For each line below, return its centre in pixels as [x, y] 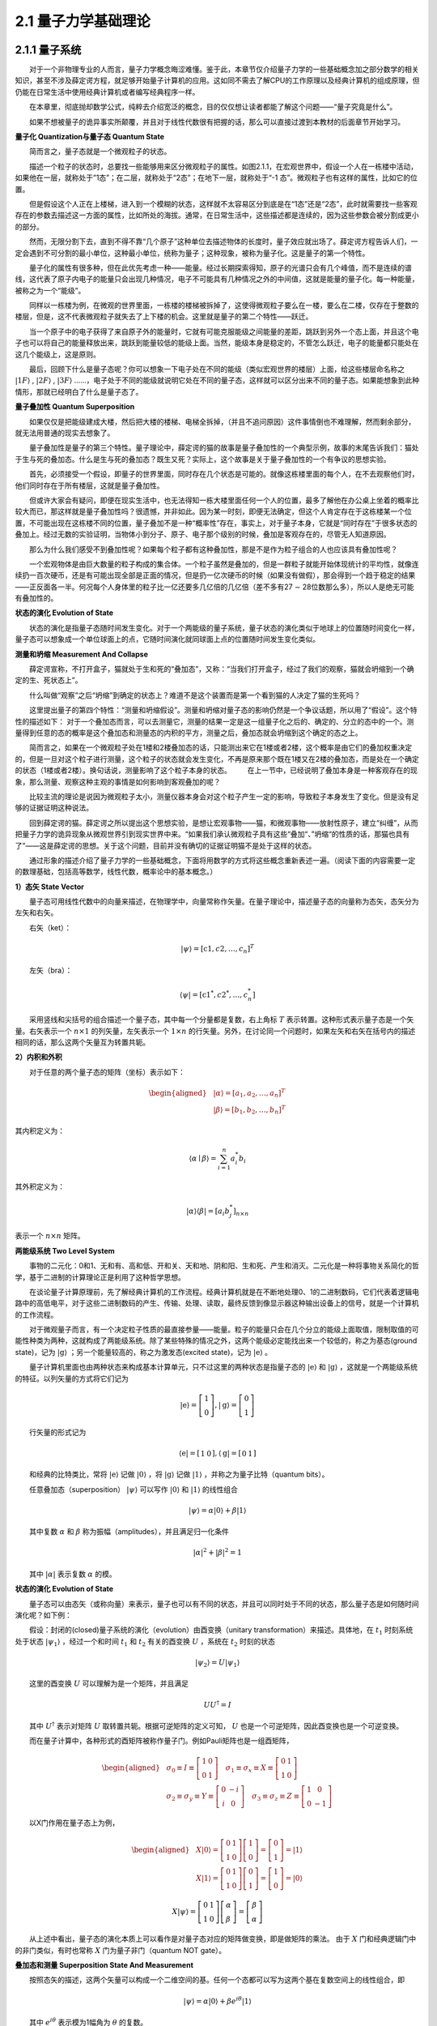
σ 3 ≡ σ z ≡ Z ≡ [276, 1797]
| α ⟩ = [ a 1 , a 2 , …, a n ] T [249, 1093]
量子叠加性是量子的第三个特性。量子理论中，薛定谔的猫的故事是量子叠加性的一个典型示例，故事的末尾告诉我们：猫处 [224, 448]
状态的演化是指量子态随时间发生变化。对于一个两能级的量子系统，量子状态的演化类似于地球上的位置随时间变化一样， [224, 627]
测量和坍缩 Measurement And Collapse [82, 654]
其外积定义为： [40, 1186]
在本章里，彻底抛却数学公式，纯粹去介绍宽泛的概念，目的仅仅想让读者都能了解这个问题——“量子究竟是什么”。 [213, 107]
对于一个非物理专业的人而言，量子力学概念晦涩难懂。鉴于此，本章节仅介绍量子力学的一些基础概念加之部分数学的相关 [224, 70]
